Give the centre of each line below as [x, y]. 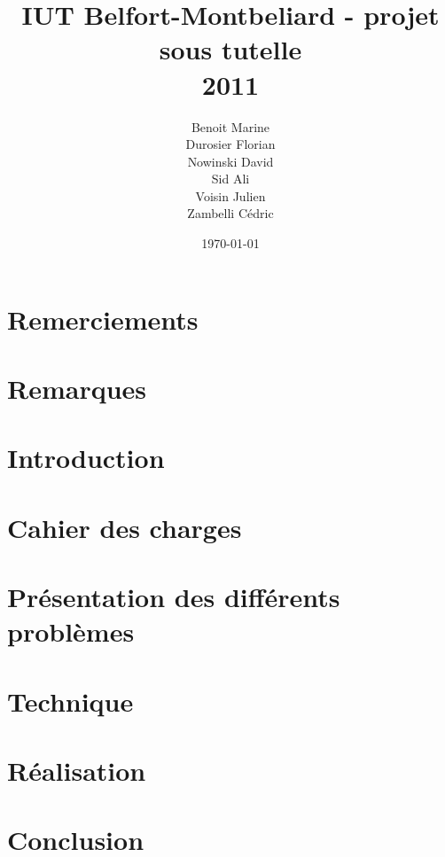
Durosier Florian [230, 144]
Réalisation [77, 771]
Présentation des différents [174, 597]
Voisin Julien [230, 195]
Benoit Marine [230, 126]
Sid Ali [230, 179]
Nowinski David [230, 161]
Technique [70, 701]
